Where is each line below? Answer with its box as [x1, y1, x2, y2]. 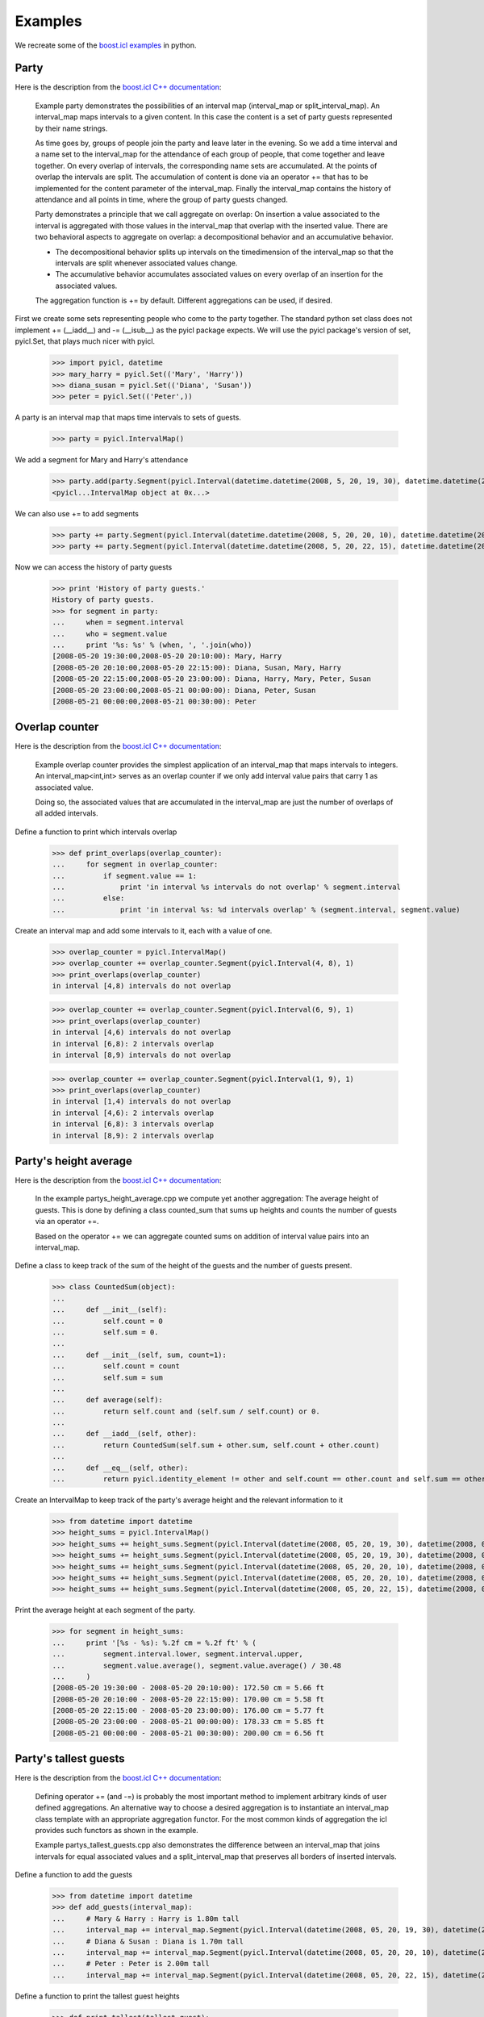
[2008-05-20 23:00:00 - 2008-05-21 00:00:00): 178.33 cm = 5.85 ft [52, 1717, 325, 1727]
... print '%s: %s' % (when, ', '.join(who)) [52, 641, 252, 649]
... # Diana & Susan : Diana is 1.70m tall [52, 1936, 244, 1946]
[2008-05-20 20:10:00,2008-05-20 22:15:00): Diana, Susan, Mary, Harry [52, 662, 342, 672]
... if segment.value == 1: [52, 871, 198, 880]
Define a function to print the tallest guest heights [15, 1991, 181, 2001]
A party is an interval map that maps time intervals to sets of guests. [15, 412, 242, 423]
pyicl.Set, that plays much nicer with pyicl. [15, 336, 156, 346]
